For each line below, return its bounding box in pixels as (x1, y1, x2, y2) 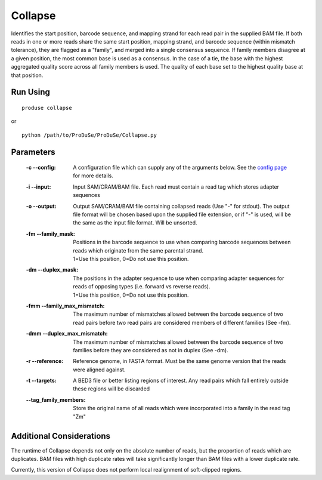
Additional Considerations (11, 431, 110, 441)
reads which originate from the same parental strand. (73, 247, 204, 254)
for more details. (73, 172, 113, 179)
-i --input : (26, 183, 51, 190)
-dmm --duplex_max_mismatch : (26, 330, 108, 337)
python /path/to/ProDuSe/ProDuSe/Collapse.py (21, 131, 157, 139)
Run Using (11, 87, 51, 97)
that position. (11, 72, 44, 79)
